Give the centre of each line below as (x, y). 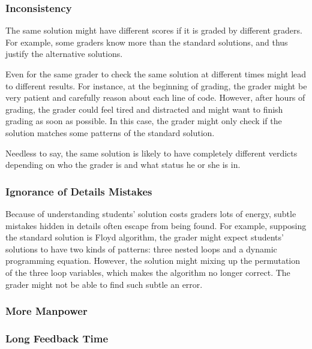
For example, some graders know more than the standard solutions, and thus (147, 42)
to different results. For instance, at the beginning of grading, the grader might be (156, 85)
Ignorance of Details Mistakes (79, 191)
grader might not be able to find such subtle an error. (104, 284)
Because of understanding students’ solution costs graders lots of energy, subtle (151, 213)
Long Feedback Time (57, 338)
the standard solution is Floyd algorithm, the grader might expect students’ (145, 237)
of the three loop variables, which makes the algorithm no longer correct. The (148, 272)
